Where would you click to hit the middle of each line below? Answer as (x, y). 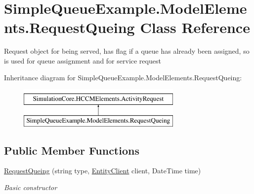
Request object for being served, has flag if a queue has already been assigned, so (127, 51)
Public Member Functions (72, 150)
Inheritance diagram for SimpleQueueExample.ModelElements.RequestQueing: (123, 77)
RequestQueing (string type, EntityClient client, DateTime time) (103, 171)
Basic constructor (31, 187)
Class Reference (195, 27)
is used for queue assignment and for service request (83, 60)
